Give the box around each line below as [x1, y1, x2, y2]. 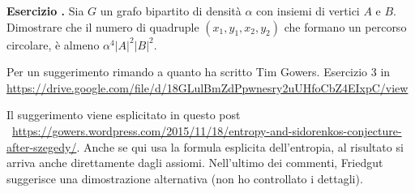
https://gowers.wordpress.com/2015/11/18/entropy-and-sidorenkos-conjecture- [12, 122, 402, 139]
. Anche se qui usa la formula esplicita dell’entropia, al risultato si [76, 138, 404, 155]
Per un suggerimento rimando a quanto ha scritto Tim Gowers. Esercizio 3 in [6, 63, 391, 80]
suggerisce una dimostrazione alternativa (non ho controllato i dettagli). [6, 169, 363, 187]
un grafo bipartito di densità [100, 2, 242, 19]
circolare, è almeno [6, 36, 100, 53]
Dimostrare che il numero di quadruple [6, 18, 199, 35]
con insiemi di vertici [256, 2, 360, 19]
